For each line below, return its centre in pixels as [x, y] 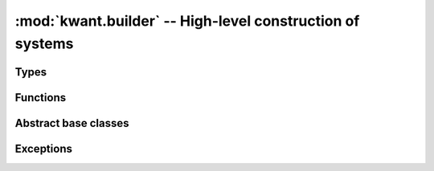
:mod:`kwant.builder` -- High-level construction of [187, 21]
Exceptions [43, 149]
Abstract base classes [72, 123]
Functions [41, 98]
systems [44, 43]
